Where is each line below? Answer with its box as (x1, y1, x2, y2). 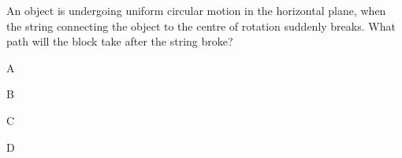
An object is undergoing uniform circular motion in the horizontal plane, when (6, 2, 386, 18)
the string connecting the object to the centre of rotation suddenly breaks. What (6, 17, 396, 34)
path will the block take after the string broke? (6, 33, 233, 50)
